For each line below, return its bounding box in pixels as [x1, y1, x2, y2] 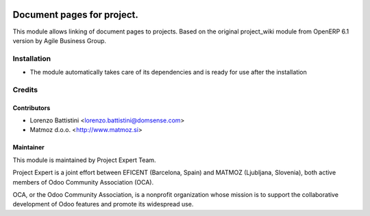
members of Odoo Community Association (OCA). [12, 178, 154, 186]
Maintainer [12, 144, 45, 152]
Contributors [12, 103, 51, 112]
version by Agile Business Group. [12, 36, 106, 44]
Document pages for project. [12, 9, 138, 21]
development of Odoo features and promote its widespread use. [12, 200, 194, 208]
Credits [12, 85, 38, 94]
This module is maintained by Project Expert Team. [12, 156, 157, 164]
